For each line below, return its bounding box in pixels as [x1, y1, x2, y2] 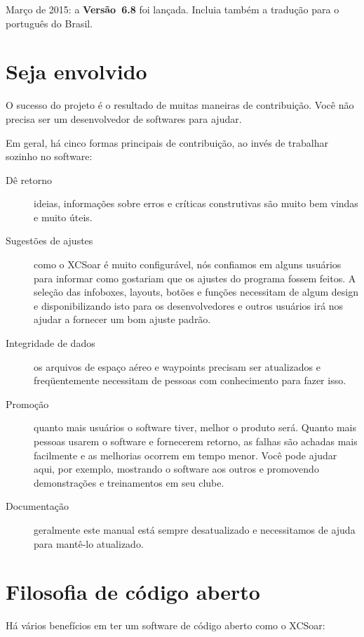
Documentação [6, 499, 69, 513]
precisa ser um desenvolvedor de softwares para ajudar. [6, 111, 242, 126]
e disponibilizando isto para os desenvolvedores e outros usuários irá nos [34, 298, 344, 313]
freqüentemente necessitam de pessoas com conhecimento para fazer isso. [34, 373, 346, 388]
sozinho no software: [6, 149, 93, 164]
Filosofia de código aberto [6, 577, 260, 606]
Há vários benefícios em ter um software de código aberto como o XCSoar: [6, 618, 325, 633]
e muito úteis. [34, 209, 93, 224]
